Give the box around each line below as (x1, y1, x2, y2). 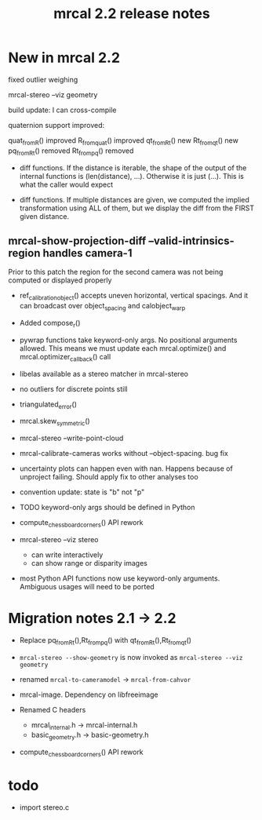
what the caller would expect (19, 180, 114, 189)
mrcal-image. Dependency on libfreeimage (19, 690, 158, 699)
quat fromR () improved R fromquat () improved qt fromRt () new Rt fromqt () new (8, 135, 239, 147)
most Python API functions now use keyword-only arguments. (19, 574, 220, 583)
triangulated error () (19, 399, 77, 410)
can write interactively (31, 550, 104, 559)
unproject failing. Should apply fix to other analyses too (19, 472, 198, 482)
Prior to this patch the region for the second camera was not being (8, 268, 224, 277)
